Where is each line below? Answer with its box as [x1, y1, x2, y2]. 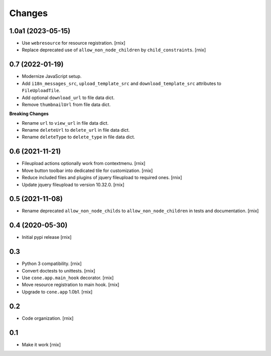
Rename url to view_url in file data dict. [22, 120, 109, 126]
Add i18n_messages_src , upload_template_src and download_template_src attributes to [22, 80, 222, 86]
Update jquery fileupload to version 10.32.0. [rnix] [22, 182, 125, 188]
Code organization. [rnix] [22, 315, 74, 321]
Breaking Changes [9, 111, 49, 117]
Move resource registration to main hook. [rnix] [22, 282, 119, 288]
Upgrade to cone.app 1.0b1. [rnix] [22, 289, 93, 295]
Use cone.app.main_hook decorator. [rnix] [22, 275, 114, 281]
